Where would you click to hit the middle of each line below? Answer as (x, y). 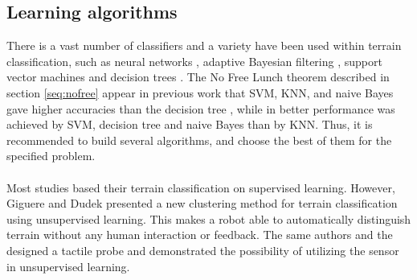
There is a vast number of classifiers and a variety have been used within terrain (204, 45)
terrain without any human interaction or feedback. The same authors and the (200, 235)
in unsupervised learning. (68, 266)
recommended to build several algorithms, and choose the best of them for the (199, 140)
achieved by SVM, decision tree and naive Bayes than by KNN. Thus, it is (190, 124)
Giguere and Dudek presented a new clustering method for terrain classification (202, 203)
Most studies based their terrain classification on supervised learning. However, (201, 187)
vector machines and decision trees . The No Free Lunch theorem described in (198, 77)
